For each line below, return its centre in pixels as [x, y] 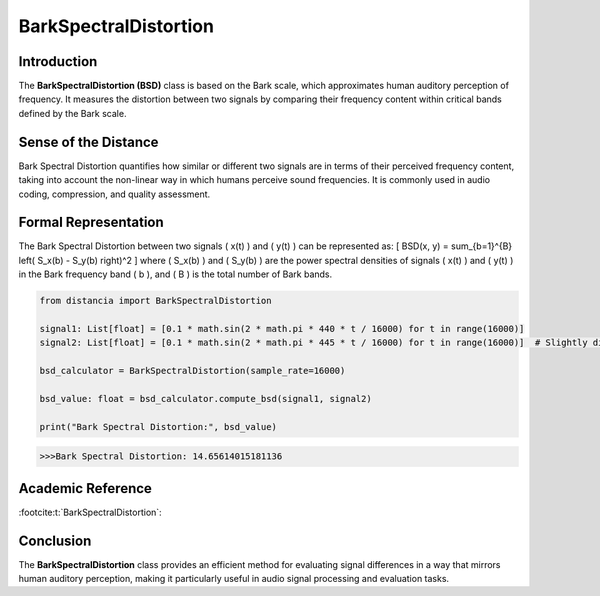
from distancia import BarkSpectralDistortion [155, 301]
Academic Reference [85, 488]
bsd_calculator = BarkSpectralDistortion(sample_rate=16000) [192, 371]
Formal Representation [91, 222]
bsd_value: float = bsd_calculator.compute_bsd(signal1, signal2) [205, 398]
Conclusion [55, 540]
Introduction [58, 61]
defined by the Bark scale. [72, 113]
